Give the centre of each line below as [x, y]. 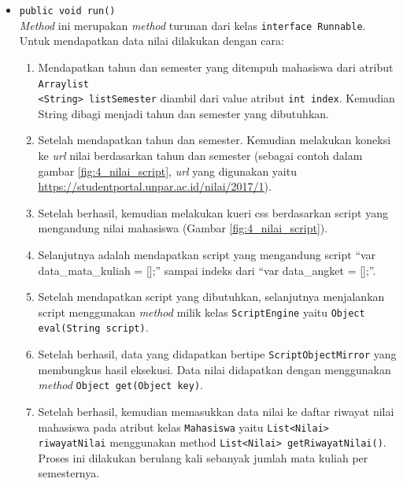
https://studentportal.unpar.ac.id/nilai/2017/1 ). [155, 186]
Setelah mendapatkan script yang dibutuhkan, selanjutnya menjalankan [211, 297]
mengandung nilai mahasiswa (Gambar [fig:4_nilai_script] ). [183, 228]
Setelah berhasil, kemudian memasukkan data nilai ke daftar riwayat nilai [216, 411]
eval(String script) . [93, 327]
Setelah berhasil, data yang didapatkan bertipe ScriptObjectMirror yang [217, 354]
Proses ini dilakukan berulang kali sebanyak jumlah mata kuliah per [203, 457]
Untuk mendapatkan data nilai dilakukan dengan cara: [152, 41]
